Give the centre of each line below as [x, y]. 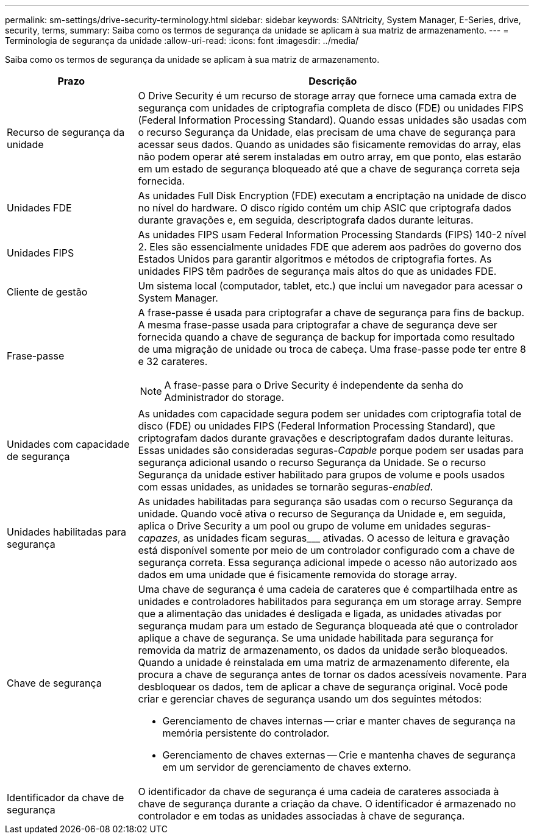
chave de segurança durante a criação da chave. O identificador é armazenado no [327, 804]
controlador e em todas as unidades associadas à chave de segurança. [301, 816]
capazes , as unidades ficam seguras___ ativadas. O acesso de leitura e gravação [324, 538]
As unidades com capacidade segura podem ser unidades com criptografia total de [330, 414]
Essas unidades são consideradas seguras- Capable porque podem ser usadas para [331, 450]
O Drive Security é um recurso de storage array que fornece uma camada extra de [327, 96]
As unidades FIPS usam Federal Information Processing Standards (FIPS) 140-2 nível [332, 235]
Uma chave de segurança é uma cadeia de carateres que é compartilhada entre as [328, 589]
